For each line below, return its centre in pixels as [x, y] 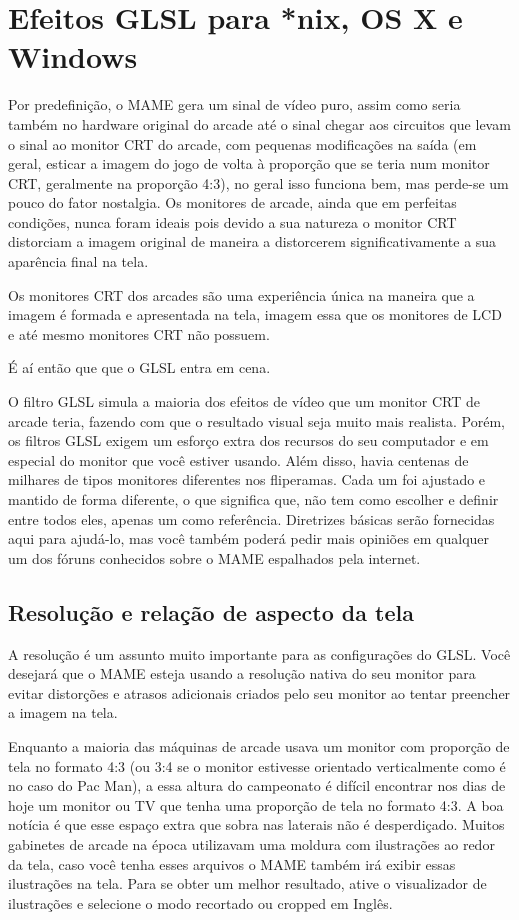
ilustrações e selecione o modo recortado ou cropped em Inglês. [200, 902]
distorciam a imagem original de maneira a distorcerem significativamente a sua [252, 241]
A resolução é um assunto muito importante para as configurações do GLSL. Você [259, 653]
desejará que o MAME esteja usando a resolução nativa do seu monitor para [242, 673]
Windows [73, 56]
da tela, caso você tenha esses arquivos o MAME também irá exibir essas [232, 863]
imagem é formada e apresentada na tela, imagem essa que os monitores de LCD [255, 314]
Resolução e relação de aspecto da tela [211, 611]
